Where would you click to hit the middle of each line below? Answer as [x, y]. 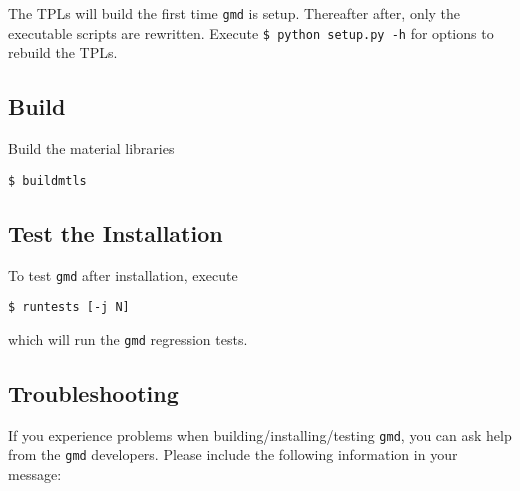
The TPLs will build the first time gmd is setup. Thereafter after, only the [234, 13]
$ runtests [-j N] [69, 307]
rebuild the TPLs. [63, 52]
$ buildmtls [47, 180]
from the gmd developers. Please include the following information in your [233, 454]
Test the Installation [115, 232]
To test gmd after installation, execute [123, 274]
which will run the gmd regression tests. [128, 338]
